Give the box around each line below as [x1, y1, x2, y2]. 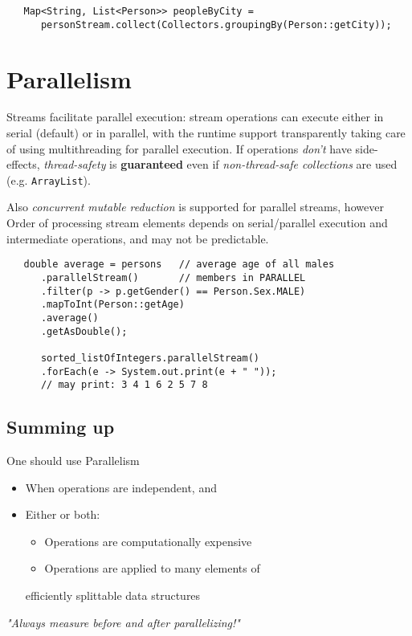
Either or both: [25, 506, 100, 523]
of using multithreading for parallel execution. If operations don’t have [6, 140, 352, 157]
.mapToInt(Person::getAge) [40, 299, 185, 311]
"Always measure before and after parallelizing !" [6, 614, 240, 630]
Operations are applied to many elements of [44, 560, 260, 577]
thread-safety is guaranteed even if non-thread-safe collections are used [43, 156, 398, 173]
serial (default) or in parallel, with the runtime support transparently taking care [6, 124, 406, 141]
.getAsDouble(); [40, 325, 128, 337]
